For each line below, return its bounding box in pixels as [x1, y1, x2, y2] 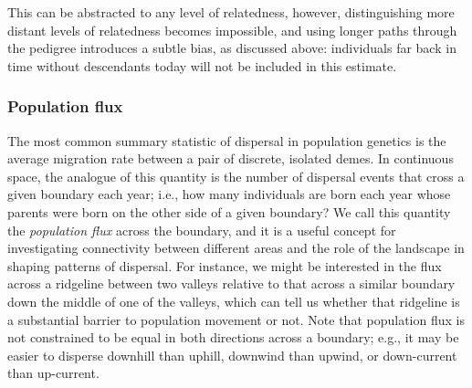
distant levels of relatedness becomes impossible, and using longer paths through [7, 20, 457, 39]
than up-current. [7, 363, 100, 383]
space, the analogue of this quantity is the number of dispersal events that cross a [7, 166, 465, 185]
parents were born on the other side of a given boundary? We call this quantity [7, 202, 451, 221]
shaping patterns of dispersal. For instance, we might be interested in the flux [7, 256, 442, 275]
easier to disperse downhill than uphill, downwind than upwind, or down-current [7, 345, 457, 364]
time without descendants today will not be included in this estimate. [7, 56, 397, 75]
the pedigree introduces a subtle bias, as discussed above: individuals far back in [7, 38, 456, 58]
